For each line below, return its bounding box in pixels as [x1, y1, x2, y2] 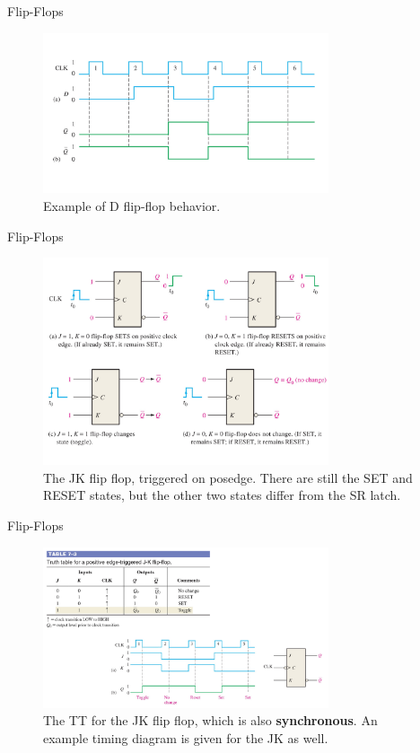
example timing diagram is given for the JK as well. [43, 728, 328, 747]
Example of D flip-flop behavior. [43, 197, 221, 215]
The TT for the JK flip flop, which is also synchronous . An [43, 711, 378, 730]
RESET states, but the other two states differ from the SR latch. [43, 486, 401, 504]
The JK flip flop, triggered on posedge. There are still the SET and [43, 468, 413, 486]
